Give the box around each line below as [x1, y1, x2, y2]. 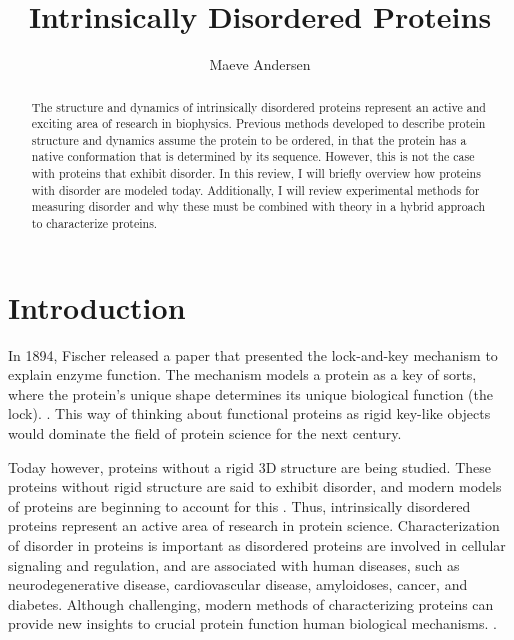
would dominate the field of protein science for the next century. [8, 423, 402, 444]
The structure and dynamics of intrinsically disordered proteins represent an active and [31, 98, 486, 115]
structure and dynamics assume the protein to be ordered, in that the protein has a [31, 131, 467, 148]
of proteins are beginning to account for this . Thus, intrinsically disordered [8, 495, 471, 516]
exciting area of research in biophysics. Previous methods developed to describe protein [31, 115, 486, 132]
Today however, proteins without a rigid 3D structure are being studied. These [8, 456, 491, 477]
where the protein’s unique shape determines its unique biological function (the [8, 383, 494, 404]
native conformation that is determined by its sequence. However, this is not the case [31, 148, 475, 165]
